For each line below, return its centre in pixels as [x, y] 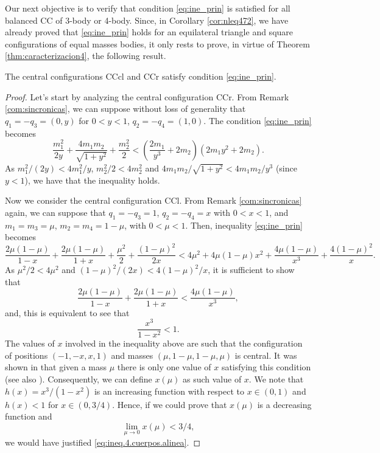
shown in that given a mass [56, 367]
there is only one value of [164, 367]
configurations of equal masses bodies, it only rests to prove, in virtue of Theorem [157, 43]
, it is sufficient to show [251, 270]
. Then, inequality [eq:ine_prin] [244, 225]
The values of [30, 343]
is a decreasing [284, 404]
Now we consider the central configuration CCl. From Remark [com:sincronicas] [153, 200]
